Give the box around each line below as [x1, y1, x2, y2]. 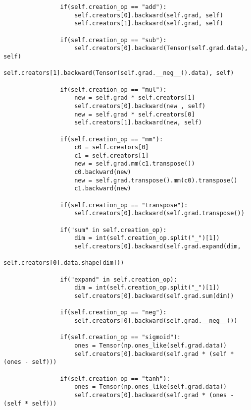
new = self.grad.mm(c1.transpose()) [74, 160, 195, 168]
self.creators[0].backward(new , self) [74, 102, 206, 110]
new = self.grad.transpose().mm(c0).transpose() [74, 176, 238, 184]
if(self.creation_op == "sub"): [60, 36, 167, 44]
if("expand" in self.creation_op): [60, 276, 177, 283]
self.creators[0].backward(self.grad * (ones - [74, 391, 234, 399]
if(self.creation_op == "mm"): [60, 135, 163, 143]
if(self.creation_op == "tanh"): [60, 375, 170, 382]
